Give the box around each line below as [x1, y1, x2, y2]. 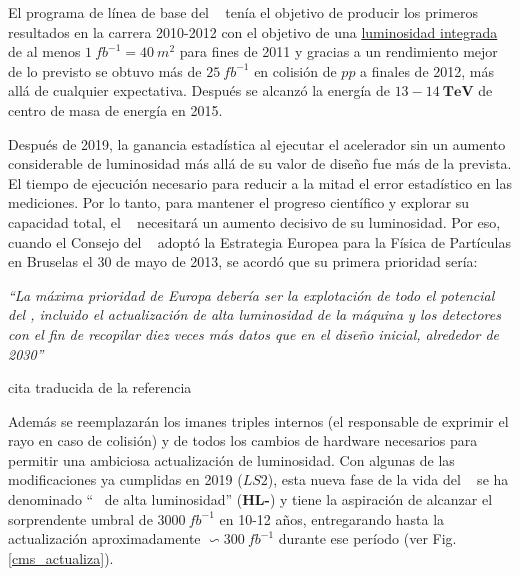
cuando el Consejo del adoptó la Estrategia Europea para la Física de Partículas [8, 231, 511, 252]
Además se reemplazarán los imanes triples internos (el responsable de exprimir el [8, 410, 509, 431]
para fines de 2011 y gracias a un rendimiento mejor [179, 41, 498, 62]
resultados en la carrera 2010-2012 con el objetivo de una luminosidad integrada [8, 21, 498, 42]
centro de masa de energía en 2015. [8, 99, 223, 120]
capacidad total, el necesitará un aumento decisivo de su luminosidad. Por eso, [8, 211, 501, 232]
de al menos [8, 41, 81, 62]
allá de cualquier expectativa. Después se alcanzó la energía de [8, 80, 390, 101]
